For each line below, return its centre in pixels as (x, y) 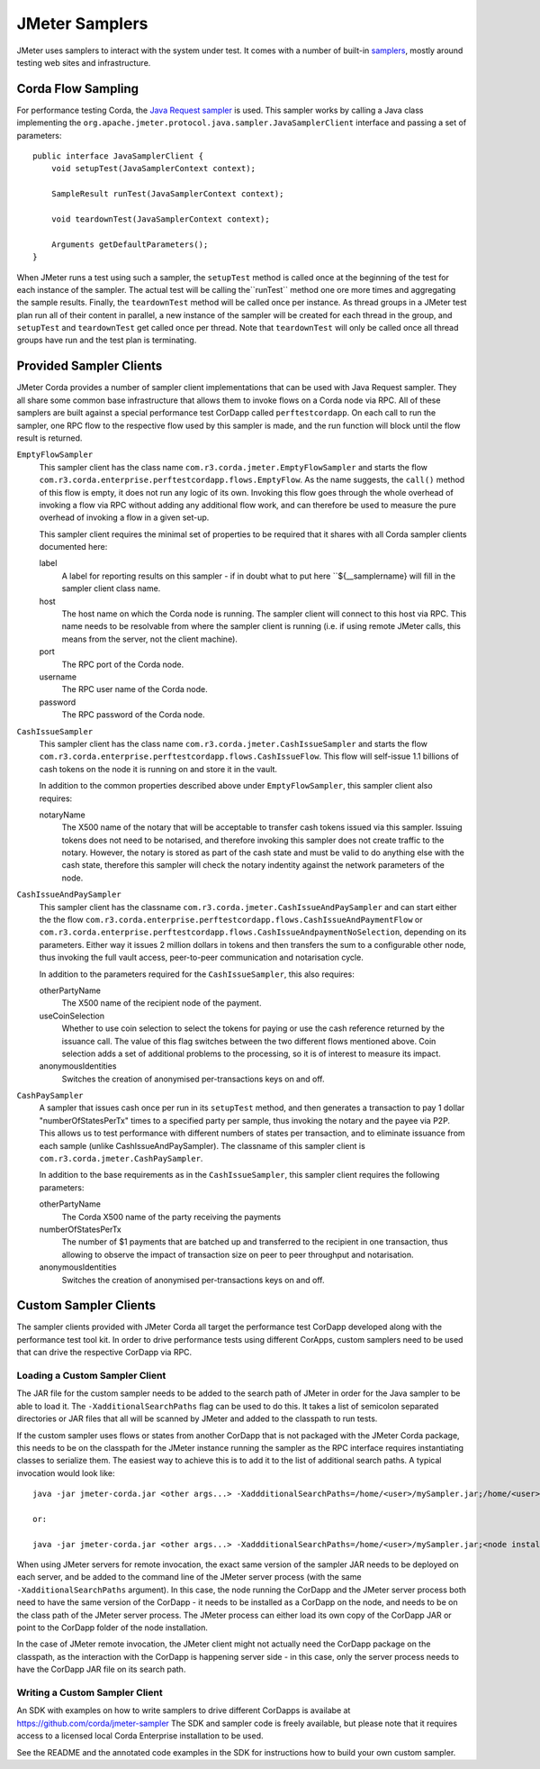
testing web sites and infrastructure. (84, 62)
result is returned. (49, 438)
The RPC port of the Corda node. (123, 664)
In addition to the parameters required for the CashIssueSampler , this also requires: (197, 974)
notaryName (62, 815)
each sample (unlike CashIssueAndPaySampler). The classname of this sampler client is (202, 1145)
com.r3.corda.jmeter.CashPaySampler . (121, 1159)
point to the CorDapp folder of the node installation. (112, 1628)
